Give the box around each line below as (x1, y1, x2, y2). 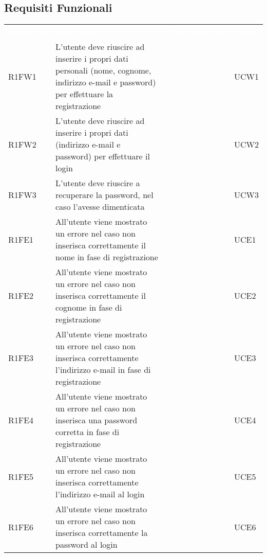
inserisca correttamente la (55, 527, 148, 539)
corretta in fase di (55, 426, 120, 438)
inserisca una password (55, 414, 138, 426)
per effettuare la (55, 88, 113, 100)
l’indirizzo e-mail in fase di (55, 364, 151, 376)
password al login (55, 538, 118, 551)
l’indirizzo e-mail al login (55, 488, 145, 500)
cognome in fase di (55, 301, 122, 314)
